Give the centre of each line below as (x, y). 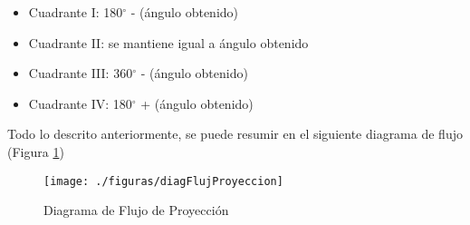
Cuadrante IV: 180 (80, 103)
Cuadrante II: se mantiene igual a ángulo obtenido (168, 42)
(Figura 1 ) (36, 151)
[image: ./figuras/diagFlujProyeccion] (163, 181)
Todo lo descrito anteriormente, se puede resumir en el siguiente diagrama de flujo (235, 134)
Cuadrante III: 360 (81, 73)
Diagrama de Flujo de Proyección (136, 210)
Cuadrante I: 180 (76, 12)
